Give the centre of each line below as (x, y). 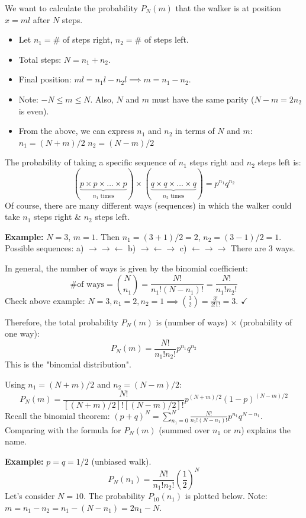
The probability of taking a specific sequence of (91, 162)
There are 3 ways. (263, 248)
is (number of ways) (192, 322)
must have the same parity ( (203, 99)
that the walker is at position (228, 8)
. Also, (102, 99)
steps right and (217, 162)
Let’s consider (30, 496)
